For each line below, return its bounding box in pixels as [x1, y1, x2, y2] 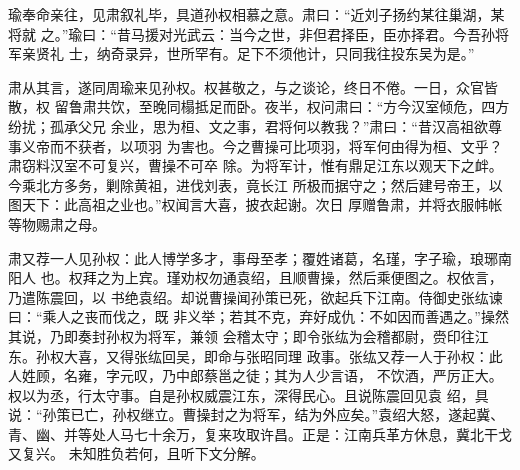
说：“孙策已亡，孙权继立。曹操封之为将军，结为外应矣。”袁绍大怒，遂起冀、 [8, 404, 505, 425]
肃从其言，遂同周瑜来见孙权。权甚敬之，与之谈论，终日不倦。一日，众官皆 [8, 76, 498, 97]
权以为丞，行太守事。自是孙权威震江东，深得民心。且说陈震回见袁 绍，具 [8, 384, 489, 405]
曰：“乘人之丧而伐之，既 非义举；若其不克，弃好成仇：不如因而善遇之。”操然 [8, 306, 509, 327]
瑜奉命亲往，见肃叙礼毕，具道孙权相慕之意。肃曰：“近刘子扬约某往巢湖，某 [8, 4, 505, 24]
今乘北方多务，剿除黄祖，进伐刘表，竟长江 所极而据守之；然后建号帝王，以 [8, 174, 503, 195]
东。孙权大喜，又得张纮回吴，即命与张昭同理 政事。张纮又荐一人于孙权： [8, 345, 489, 366]
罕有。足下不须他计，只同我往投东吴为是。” [194, 43, 475, 64]
